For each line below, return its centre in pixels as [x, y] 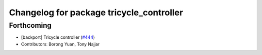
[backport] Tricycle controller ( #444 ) [58, 37]
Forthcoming [30, 25]
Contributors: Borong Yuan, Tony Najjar [60, 44]
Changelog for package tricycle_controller [96, 12]
